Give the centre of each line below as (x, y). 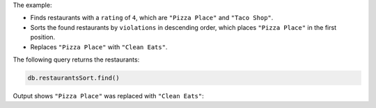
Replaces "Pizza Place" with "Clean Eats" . (99, 47)
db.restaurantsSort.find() (73, 78)
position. (43, 37)
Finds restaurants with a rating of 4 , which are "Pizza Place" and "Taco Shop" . (152, 18)
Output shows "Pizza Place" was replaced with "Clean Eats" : (109, 96)
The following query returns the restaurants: (76, 60)
